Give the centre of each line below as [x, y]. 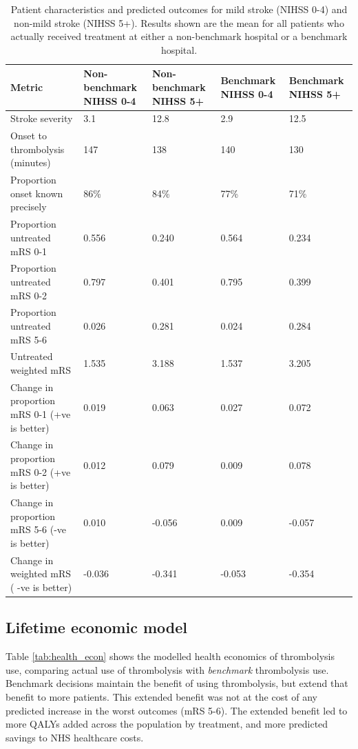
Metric [27, 87]
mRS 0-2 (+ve [41, 471]
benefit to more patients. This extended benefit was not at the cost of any [161, 696]
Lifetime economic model [96, 627]
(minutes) [31, 162]
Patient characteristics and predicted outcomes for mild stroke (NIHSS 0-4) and [179, 9]
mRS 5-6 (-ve [39, 529]
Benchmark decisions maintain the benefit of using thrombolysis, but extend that [177, 683]
